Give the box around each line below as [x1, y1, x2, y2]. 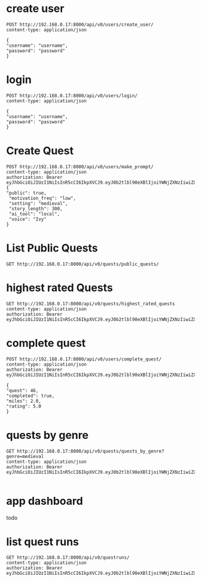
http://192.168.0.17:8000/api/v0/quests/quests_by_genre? [17, 448, 165, 454]
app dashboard [6, 494, 83, 508]
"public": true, [6, 190, 47, 196]
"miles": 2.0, [6, 398, 42, 404]
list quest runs [6, 535, 80, 548]
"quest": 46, [6, 387, 39, 393]
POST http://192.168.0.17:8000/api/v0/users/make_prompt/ [6, 163, 154, 169]
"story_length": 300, [8, 205, 63, 211]
